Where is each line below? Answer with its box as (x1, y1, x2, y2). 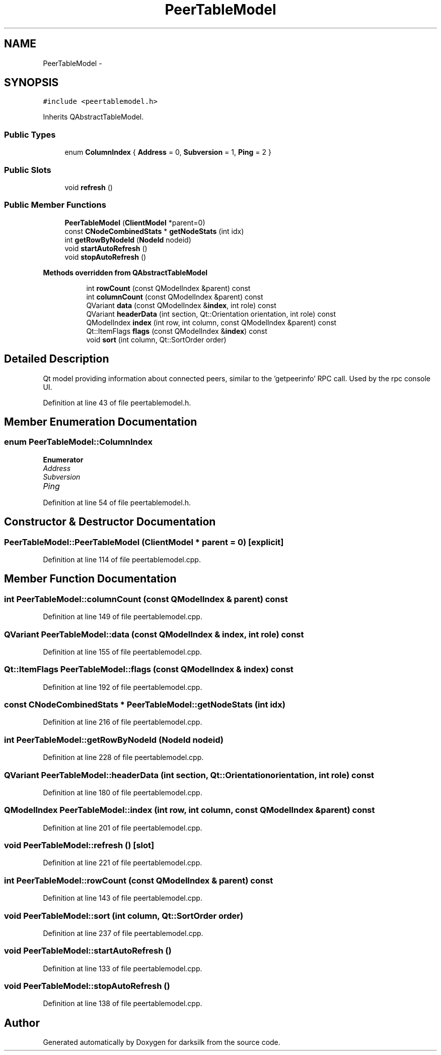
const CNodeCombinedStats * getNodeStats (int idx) (64, 226, 244, 236)
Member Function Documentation (4, 572, 177, 585)
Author (4, 1016, 40, 1029)
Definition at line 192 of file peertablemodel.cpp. (43, 682, 202, 691)
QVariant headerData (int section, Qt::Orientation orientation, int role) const (86, 309, 336, 318)
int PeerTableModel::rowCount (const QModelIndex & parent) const (4, 875, 273, 886)
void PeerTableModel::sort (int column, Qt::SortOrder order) (4, 910, 244, 921)
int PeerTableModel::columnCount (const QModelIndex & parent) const (4, 594, 288, 604)
